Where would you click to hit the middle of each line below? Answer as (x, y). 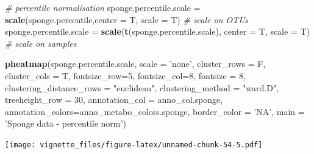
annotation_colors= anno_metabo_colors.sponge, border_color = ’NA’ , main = (155, 111)
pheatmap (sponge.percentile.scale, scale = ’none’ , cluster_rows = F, (135, 64)
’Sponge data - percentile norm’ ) (66, 123)
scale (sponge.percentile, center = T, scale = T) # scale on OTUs (127, 19)
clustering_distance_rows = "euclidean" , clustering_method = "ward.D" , (142, 87)
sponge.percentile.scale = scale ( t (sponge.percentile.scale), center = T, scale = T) (158, 31)
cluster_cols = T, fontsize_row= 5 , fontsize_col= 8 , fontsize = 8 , (125, 75)
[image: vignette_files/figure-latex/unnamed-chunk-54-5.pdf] (134, 145)
